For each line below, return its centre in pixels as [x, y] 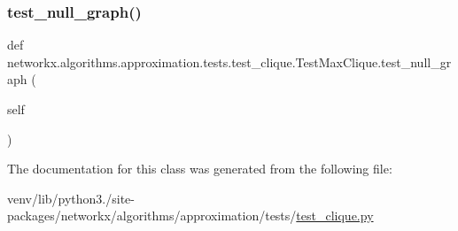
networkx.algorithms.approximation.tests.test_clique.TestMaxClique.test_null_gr [229, 62]
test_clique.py [335, 216]
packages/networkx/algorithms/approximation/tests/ [152, 216]
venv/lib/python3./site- [71, 198]
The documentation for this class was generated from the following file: [200, 169]
